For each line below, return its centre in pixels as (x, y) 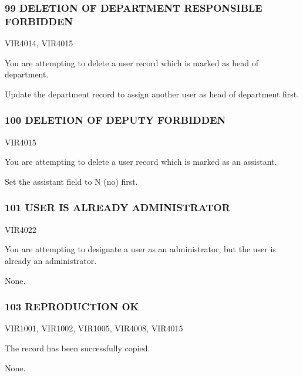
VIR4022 (21, 229)
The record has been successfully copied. (78, 348)
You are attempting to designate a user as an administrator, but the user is (140, 249)
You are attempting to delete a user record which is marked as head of (132, 62)
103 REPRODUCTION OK (72, 306)
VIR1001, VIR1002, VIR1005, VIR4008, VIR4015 (94, 328)
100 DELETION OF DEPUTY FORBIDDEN (115, 120)
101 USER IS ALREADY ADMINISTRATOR (117, 207)
